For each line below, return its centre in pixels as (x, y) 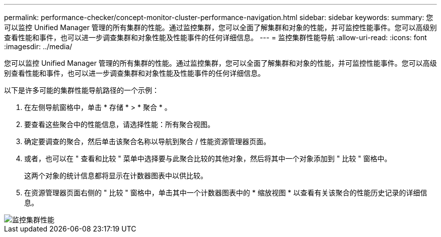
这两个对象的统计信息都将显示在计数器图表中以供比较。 (116, 175)
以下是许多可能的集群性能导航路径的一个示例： (82, 90)
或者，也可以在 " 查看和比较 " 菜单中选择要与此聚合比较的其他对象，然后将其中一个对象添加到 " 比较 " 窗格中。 (208, 158)
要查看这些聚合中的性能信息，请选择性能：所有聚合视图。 (119, 124)
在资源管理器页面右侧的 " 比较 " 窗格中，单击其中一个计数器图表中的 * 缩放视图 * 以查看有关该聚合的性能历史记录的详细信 (226, 193)
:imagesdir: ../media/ (38, 46)
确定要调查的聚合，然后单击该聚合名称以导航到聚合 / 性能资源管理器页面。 (147, 141)
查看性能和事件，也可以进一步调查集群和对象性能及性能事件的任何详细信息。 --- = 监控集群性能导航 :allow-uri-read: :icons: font (215, 37)
